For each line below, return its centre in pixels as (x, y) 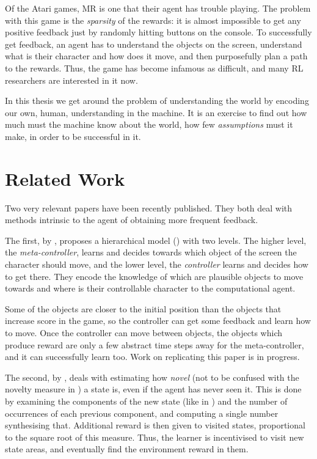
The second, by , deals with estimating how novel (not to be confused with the (152, 377)
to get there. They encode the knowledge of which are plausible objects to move (154, 276)
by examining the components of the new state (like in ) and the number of (146, 401)
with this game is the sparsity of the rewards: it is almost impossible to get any (153, 20)
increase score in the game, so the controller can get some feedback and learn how (158, 321)
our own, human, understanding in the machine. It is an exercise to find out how (156, 112)
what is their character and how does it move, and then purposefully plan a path (156, 56)
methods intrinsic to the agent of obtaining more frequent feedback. (132, 220)
